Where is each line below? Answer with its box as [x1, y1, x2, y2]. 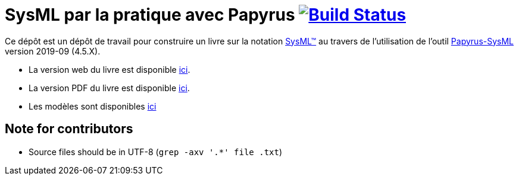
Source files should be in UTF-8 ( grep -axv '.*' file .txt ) [29, 146, 283, 157]
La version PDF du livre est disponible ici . [29, 82, 190, 93]
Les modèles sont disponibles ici [29, 101, 157, 111]
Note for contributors [5, 121, 133, 137]
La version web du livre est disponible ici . [29, 64, 190, 75]
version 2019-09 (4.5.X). [5, 46, 101, 56]
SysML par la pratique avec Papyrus [5, 5, 295, 25]
